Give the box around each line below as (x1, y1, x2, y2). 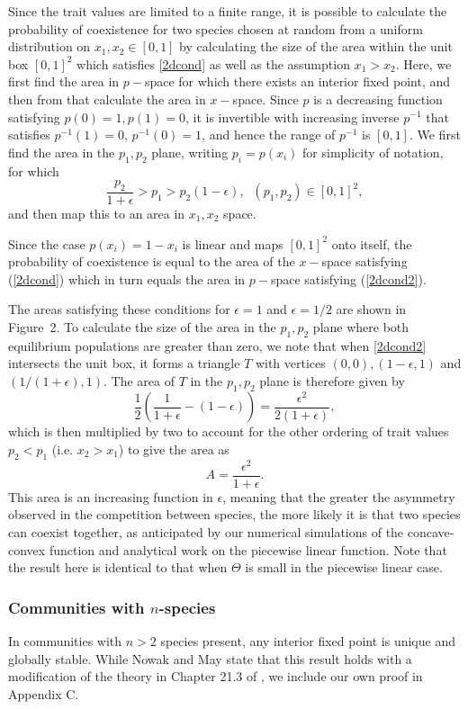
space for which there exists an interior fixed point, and (144, 72, 451, 91)
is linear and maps (182, 234, 283, 253)
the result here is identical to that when (8, 558, 228, 577)
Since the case (8, 234, 85, 253)
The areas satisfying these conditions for (8, 300, 230, 319)
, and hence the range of (202, 125, 336, 144)
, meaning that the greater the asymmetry (222, 487, 455, 506)
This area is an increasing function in (8, 487, 213, 506)
